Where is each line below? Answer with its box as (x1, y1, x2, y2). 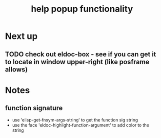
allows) (5, 65, 28, 73)
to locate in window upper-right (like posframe (5, 57, 150, 66)
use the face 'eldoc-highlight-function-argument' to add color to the (12, 122, 150, 128)
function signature (5, 104, 63, 112)
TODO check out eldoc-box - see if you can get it (5, 50, 156, 58)
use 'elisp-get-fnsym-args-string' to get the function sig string (12, 117, 138, 122)
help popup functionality (31, 3, 133, 15)
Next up (5, 31, 38, 42)
